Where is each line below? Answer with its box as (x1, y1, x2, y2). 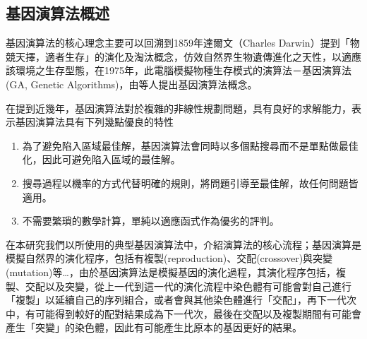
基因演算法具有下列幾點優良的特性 (15, 114, 174, 129)
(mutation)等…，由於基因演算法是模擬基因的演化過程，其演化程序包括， (6, 264, 336, 279)
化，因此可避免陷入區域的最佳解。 (22, 152, 181, 167)
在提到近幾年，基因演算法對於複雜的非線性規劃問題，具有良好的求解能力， (6, 100, 351, 115)
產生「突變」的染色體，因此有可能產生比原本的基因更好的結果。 (6, 320, 302, 335)
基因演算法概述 (6, 2, 109, 24)
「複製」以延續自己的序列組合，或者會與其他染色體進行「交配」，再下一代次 (6, 292, 356, 307)
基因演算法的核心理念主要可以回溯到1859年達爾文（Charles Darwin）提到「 (6, 35, 350, 50)
